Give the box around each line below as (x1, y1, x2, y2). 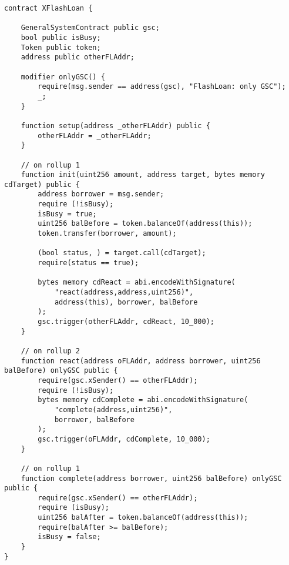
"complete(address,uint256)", (54, 405, 173, 414)
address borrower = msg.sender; (38, 190, 164, 199)
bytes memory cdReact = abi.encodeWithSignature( (38, 278, 236, 287)
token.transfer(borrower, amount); (38, 229, 177, 238)
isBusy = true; (38, 209, 97, 218)
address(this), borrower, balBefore (54, 297, 198, 306)
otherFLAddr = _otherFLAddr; (38, 131, 152, 140)
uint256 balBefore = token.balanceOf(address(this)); (38, 219, 253, 228)
